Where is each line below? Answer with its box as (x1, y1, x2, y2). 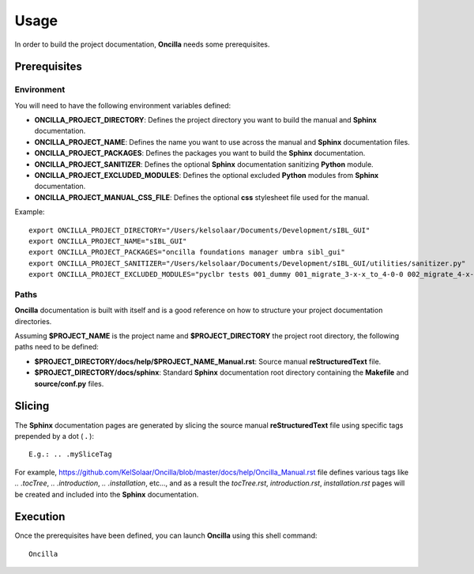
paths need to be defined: (14, 342, 99, 352)
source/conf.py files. (34, 379, 104, 388)
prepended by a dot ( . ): (14, 431, 95, 440)
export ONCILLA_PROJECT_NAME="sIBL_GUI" (28, 237, 187, 245)
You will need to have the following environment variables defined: (14, 100, 231, 110)
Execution (14, 510, 66, 523)
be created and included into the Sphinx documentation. (14, 489, 199, 499)
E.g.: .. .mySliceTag (28, 450, 112, 459)
